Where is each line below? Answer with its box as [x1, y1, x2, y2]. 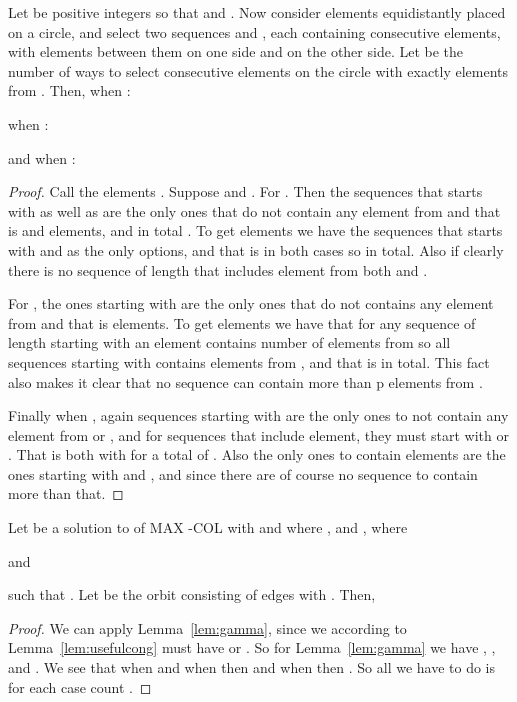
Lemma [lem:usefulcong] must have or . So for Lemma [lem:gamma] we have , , [8, 637, 496, 658]
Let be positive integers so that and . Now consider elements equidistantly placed [8, 2, 506, 22]
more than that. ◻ [8, 483, 124, 504]
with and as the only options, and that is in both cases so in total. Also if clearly [8, 239, 504, 260]
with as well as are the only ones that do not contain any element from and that [8, 200, 501, 221]
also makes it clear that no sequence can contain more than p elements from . [8, 371, 483, 392]
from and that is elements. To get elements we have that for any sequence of [8, 312, 476, 333]
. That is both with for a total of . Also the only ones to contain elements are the [8, 444, 506, 465]
